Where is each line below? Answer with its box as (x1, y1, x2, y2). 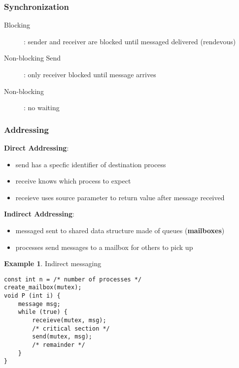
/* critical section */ (32, 325, 110, 332)
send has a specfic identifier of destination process (15, 159, 166, 169)
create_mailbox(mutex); (4, 284, 82, 291)
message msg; (18, 300, 61, 307)
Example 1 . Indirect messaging (4, 258, 102, 269)
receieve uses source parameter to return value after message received (15, 192, 225, 202)
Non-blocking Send (4, 53, 61, 63)
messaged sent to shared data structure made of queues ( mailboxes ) (15, 225, 225, 235)
